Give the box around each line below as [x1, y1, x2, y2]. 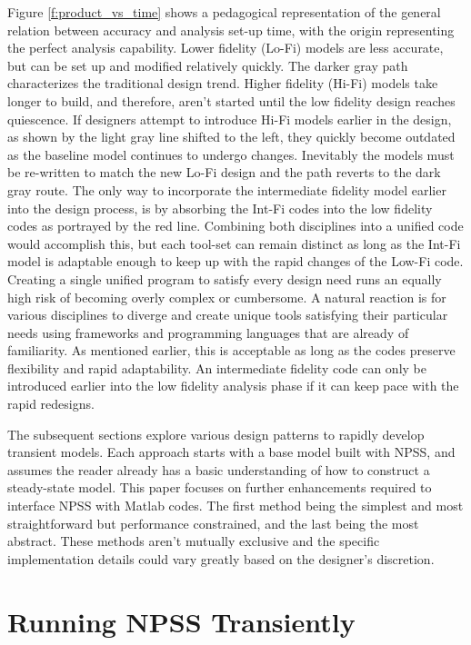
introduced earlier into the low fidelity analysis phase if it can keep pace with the [7, 376, 459, 395]
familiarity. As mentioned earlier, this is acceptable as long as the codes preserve [7, 341, 456, 360]
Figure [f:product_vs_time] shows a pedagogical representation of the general [7, 3, 441, 21]
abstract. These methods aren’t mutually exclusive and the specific [7, 531, 380, 551]
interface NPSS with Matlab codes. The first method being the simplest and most [7, 496, 464, 515]
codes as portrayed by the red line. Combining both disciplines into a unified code [7, 216, 464, 235]
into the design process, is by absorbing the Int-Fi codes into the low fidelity [7, 198, 433, 217]
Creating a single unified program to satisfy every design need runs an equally [7, 269, 442, 288]
